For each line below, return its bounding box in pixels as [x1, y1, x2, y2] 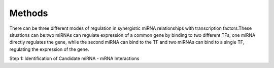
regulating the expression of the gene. [9, 46, 89, 52]
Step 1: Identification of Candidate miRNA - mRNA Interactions [9, 55, 140, 61]
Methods [9, 8, 48, 19]
